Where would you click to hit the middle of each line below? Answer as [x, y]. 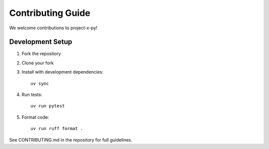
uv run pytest [48, 106]
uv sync [40, 83]
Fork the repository [41, 54]
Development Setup [41, 42]
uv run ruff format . [57, 129]
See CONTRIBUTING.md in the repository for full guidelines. [71, 140]
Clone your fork [38, 63]
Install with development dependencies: [63, 72]
